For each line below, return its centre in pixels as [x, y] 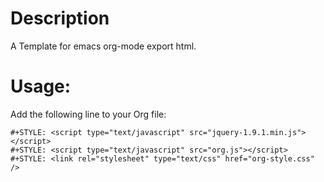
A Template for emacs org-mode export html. [103, 46]
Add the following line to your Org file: [88, 114]
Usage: [41, 86]
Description [60, 18]
